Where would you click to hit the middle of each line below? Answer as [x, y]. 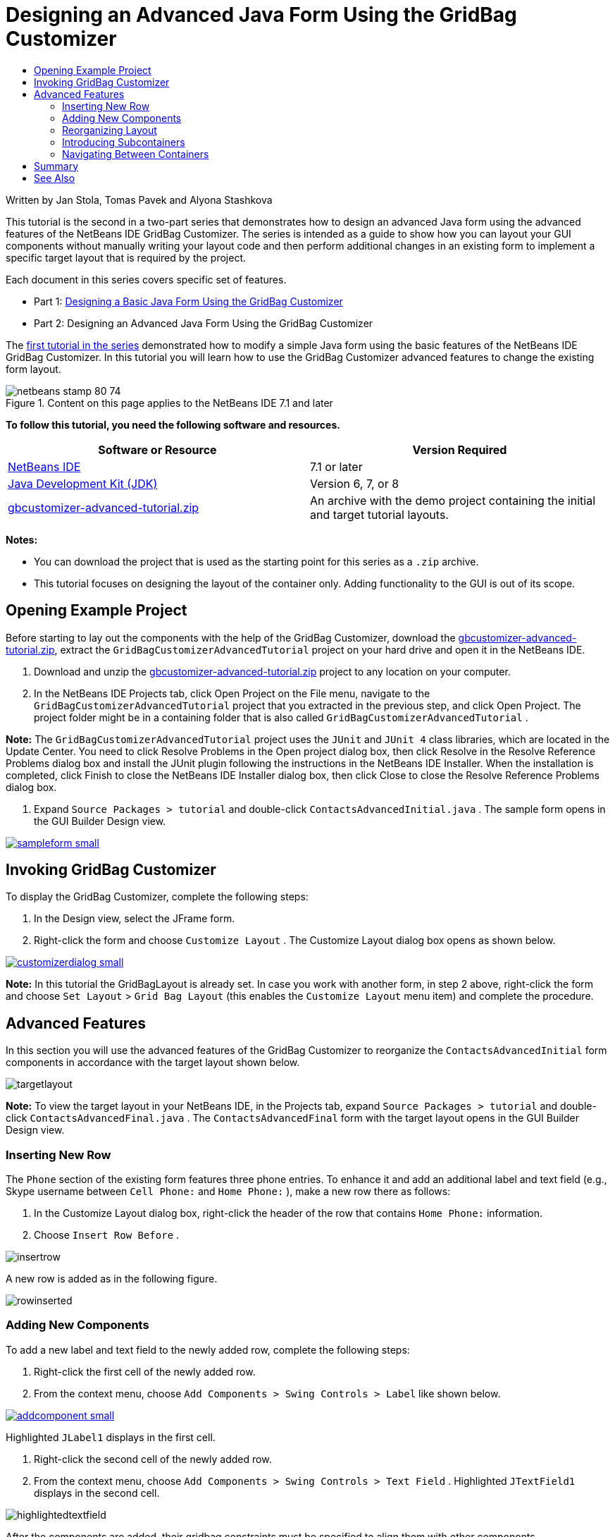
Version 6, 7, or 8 [355, 483]
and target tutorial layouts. [379, 514]
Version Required [460, 449]
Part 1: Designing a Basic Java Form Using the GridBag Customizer [188, 301]
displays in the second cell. [97, 1493]
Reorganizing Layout [110, 130]
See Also [55, 178]
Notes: [22, 539]
